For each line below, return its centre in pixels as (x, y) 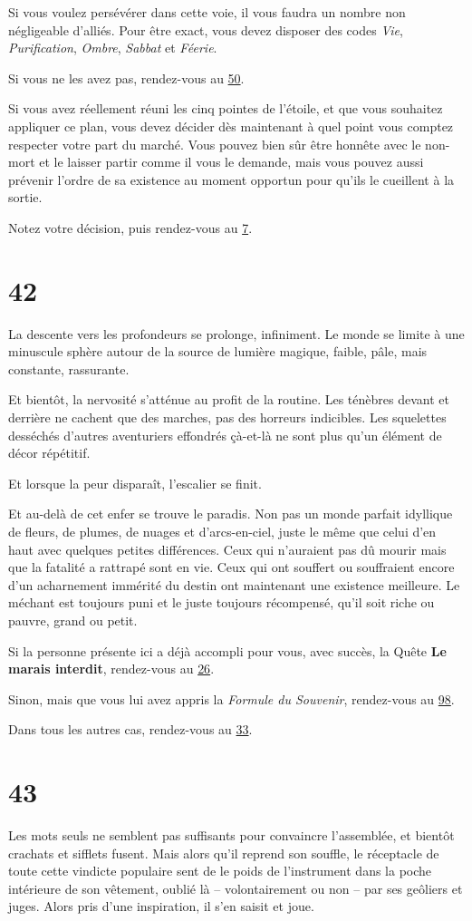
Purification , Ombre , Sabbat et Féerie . (113, 48)
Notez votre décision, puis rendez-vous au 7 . (130, 227)
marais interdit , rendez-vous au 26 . (111, 669)
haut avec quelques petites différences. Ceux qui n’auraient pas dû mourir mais (227, 549)
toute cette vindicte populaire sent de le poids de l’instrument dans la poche (220, 871)
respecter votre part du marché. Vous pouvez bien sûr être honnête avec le (215, 144)
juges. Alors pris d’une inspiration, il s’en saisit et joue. (161, 906)
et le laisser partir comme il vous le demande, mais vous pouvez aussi (231, 162)
